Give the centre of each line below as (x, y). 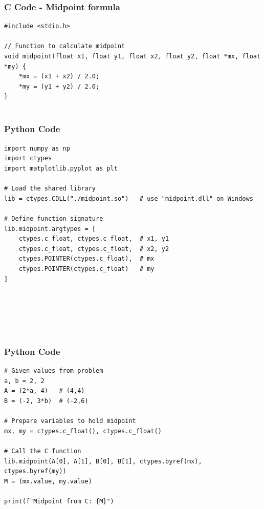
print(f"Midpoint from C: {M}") (59, 501)
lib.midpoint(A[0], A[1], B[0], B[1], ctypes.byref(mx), (103, 461)
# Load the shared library (50, 189)
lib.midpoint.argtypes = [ (50, 229)
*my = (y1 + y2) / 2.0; (59, 86)
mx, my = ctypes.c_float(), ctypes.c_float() (83, 431)
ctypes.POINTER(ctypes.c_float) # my (86, 269)
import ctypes (28, 158)
